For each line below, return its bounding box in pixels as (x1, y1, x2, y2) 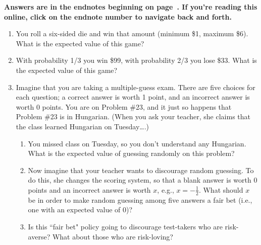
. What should (198, 184, 243, 195)
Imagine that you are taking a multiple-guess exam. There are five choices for (16, 81, 255, 92)
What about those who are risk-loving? (52, 231, 173, 241)
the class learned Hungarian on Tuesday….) (16, 121, 149, 131)
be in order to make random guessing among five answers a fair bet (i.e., (28, 194, 252, 205)
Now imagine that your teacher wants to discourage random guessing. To (28, 165, 254, 175)
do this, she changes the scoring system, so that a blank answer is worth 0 (28, 175, 257, 185)
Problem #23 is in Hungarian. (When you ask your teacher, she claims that (16, 111, 251, 122)
